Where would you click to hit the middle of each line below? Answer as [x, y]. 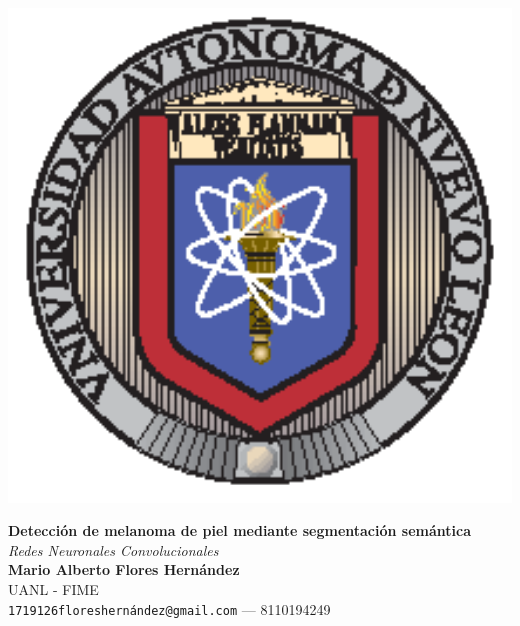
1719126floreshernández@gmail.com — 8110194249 [169, 608]
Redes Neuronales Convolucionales [113, 549]
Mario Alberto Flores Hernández [124, 569]
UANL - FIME [53, 588]
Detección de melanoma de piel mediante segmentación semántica [239, 530]
